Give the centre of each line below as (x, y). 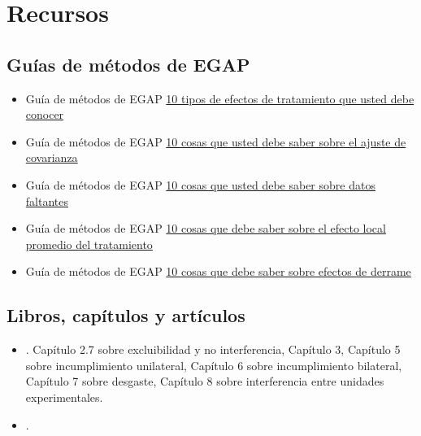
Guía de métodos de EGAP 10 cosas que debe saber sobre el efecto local (206, 228)
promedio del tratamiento (89, 244)
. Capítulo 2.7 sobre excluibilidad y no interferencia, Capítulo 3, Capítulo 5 (213, 349)
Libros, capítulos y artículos (126, 315)
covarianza (52, 157)
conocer (45, 114)
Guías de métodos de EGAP (128, 64)
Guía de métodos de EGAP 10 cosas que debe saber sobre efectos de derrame (218, 271)
